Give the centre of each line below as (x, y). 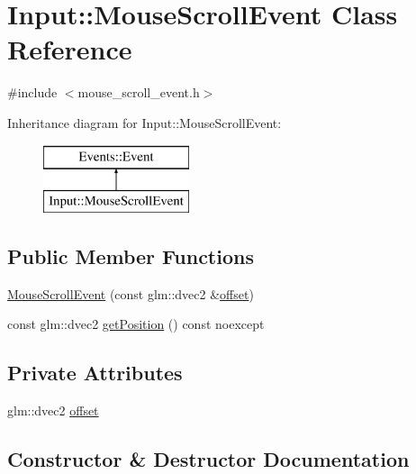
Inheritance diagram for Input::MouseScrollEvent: (145, 122)
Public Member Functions (131, 256)
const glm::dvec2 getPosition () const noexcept (136, 324)
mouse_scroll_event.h (139, 92)
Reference (70, 49)
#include (32, 92)
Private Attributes (95, 373)
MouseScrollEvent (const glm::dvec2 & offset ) (131, 293)
